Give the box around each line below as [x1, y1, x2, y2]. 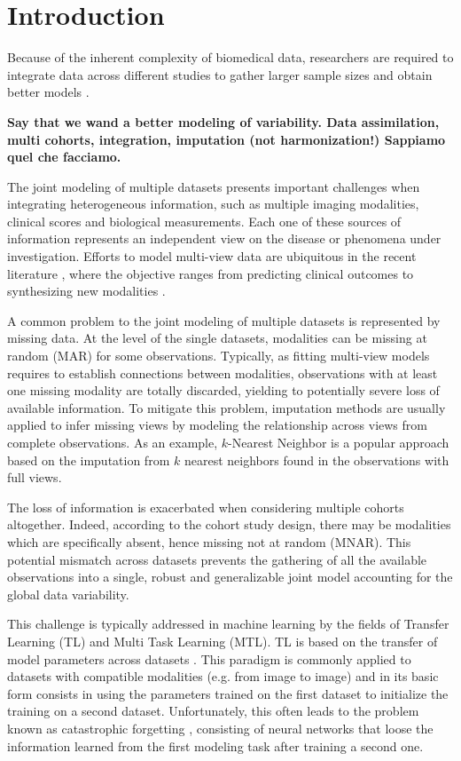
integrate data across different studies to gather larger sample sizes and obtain [7, 65, 433, 83]
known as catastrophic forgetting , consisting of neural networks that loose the [7, 718, 434, 737]
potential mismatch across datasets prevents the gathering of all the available [7, 550, 427, 568]
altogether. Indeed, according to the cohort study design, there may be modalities [7, 515, 451, 534]
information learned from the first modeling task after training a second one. [7, 736, 424, 755]
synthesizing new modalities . [7, 281, 166, 300]
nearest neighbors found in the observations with [184, 450, 449, 469]
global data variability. [7, 584, 129, 603]
